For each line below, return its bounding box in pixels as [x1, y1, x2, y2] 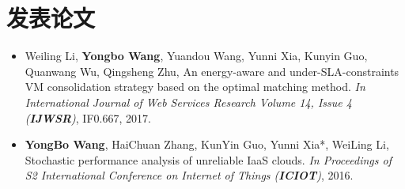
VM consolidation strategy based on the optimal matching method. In [25, 78, 365, 95]
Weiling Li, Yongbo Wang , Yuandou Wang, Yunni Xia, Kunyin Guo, [25, 47, 368, 64]
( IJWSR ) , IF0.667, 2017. [25, 109, 151, 126]
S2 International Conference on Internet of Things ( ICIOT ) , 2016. [25, 167, 354, 183]
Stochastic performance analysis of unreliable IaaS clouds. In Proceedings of [25, 151, 392, 168]
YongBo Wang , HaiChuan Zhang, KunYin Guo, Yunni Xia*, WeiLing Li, [25, 136, 389, 153]
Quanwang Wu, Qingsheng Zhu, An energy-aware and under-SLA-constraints [25, 62, 399, 79]
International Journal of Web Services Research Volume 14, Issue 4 [25, 93, 352, 110]
